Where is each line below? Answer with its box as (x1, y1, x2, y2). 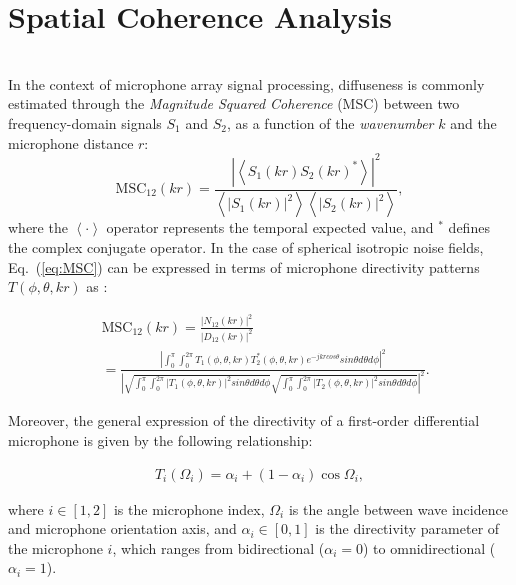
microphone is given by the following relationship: (8, 430, 313, 450)
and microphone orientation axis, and (8, 518, 237, 539)
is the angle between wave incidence (288, 498, 508, 519)
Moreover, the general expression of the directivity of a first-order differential (8, 410, 480, 431)
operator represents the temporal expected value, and (106, 217, 434, 238)
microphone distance (8, 132, 134, 153)
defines (448, 217, 490, 238)
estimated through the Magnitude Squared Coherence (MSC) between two (8, 93, 460, 114)
